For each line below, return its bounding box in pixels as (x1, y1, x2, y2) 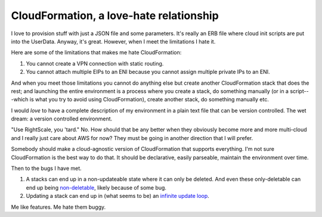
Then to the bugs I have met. (11, 165, 82, 172)
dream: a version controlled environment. (11, 115, 113, 122)
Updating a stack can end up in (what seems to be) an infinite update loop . (26, 193, 210, 200)
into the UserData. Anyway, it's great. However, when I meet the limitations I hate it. (11, 38, 216, 45)
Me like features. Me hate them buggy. (11, 203, 106, 210)
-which (11, 96, 29, 103)
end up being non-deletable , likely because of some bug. (26, 184, 167, 191)
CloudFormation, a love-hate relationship (11, 9, 219, 22)
